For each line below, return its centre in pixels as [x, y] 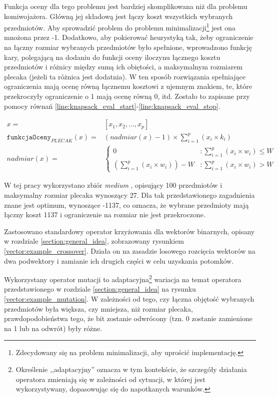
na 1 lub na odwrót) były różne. [53, 328]
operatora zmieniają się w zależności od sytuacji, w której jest [110, 379]
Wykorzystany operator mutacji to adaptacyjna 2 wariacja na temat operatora [123, 278]
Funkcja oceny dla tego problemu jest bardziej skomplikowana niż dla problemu [126, 6]
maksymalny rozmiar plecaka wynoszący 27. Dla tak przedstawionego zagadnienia [129, 195]
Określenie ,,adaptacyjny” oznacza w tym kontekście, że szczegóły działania [131, 369]
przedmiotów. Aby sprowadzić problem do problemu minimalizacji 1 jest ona [120, 27]
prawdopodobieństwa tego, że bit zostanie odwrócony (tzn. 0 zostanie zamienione [128, 318]
